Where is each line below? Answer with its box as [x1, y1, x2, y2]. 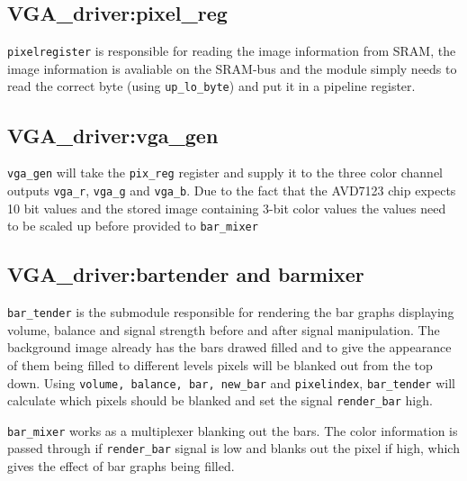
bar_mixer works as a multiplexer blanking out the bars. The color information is [7, 421, 458, 440]
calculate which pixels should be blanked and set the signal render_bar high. [7, 391, 433, 410]
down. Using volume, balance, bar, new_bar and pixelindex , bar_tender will [7, 373, 455, 392]
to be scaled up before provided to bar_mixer [7, 216, 258, 235]
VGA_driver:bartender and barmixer [7, 260, 364, 288]
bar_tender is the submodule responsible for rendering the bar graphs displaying [7, 303, 454, 322]
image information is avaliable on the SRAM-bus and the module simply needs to [7, 59, 457, 77]
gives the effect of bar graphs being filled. [7, 457, 235, 476]
